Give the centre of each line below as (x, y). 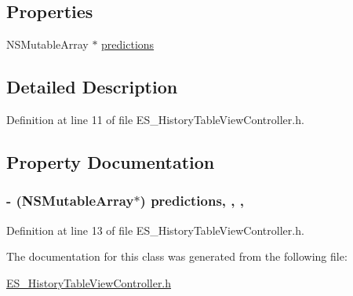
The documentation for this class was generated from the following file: (177, 256)
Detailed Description (92, 87)
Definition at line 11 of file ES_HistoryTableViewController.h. (155, 119)
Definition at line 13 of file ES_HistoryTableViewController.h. (155, 230)
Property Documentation (111, 161)
